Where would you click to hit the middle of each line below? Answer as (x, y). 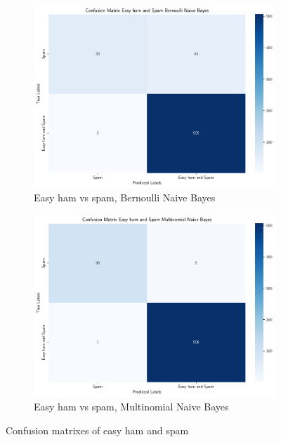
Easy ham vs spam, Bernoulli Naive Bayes (125, 197)
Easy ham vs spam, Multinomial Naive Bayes (131, 407)
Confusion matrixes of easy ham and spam (97, 430)
